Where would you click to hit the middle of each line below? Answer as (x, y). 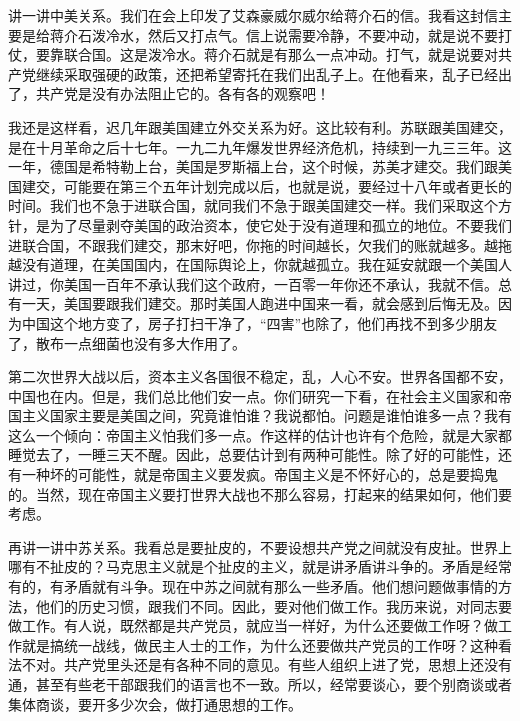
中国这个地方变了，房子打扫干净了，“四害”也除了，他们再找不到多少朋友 (259, 322)
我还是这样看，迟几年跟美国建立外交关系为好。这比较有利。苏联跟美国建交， (260, 126)
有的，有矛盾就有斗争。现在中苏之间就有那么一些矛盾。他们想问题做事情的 (253, 586)
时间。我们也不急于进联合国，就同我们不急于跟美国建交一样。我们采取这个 (253, 205)
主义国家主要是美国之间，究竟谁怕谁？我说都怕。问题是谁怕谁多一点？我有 (266, 415)
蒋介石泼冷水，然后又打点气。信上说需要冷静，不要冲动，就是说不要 (273, 34)
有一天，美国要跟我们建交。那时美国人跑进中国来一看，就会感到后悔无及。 (253, 303)
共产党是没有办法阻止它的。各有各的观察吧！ (182, 93)
